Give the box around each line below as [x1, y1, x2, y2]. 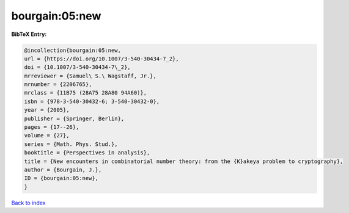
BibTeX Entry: [11, 31, 47, 38]
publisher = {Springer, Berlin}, [24, 115, 125, 122]
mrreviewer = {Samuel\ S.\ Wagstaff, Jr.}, [24, 72, 157, 79]
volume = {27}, [24, 132, 70, 139]
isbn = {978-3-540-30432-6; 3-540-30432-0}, [24, 98, 160, 105]
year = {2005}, [24, 107, 70, 114]
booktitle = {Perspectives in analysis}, [24, 150, 150, 156]
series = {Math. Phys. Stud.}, [24, 140, 119, 148]
